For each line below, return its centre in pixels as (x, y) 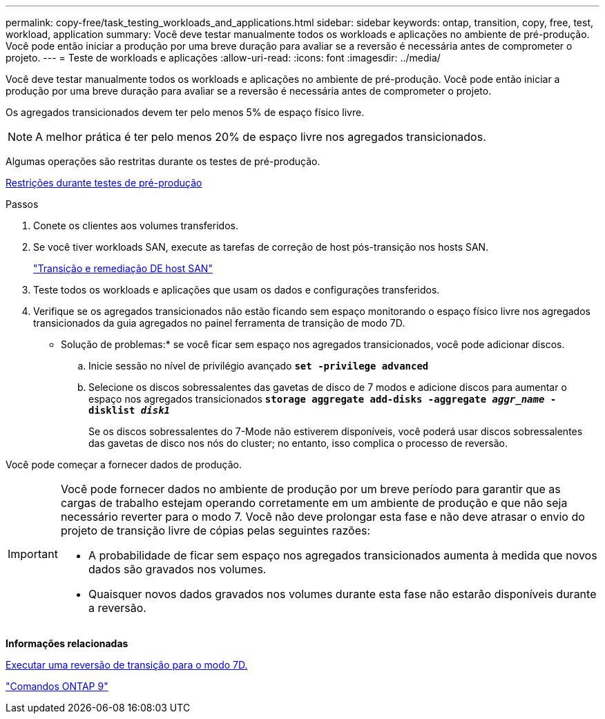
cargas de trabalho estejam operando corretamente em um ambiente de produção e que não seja (314, 503)
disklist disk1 (129, 410)
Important (33, 554)
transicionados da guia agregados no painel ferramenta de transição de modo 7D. (219, 323)
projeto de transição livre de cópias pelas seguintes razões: (215, 530)
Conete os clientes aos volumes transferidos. (136, 226)
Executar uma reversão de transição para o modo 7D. (127, 665)
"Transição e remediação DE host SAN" (123, 268)
